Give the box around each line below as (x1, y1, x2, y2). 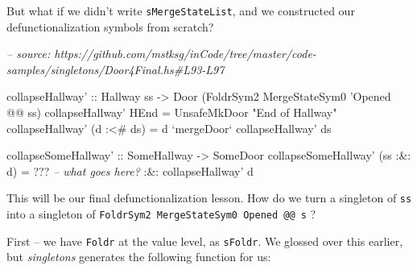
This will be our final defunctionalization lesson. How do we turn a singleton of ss (6, 189, 412, 206)
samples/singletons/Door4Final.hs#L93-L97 (6, 60, 225, 77)
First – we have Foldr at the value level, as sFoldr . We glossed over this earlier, (6, 232, 403, 249)
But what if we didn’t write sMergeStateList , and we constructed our (6, 2, 355, 19)
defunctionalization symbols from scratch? (6, 18, 214, 35)
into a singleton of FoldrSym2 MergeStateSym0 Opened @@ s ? (6, 206, 316, 222)
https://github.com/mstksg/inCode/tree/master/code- (54, 45, 316, 62)
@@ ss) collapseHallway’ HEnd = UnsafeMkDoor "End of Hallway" (6, 104, 337, 121)
